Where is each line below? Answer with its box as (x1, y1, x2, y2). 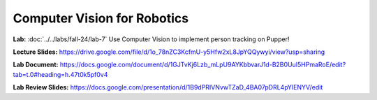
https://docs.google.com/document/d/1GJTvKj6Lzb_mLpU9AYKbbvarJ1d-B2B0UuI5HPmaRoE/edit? (59, 60, 346, 69)
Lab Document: (13, 60, 59, 69)
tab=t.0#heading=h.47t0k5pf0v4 (13, 70, 108, 78)
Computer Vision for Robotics (13, 10, 188, 26)
